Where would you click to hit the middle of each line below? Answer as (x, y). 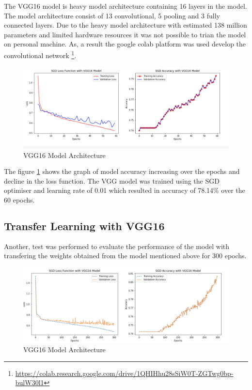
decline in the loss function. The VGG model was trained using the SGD (112, 180)
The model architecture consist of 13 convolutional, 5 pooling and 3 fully (112, 15)
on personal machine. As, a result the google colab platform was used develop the (125, 44)
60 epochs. (19, 200)
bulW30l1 (30, 382)
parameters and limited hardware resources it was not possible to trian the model (125, 34)
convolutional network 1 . (40, 54)
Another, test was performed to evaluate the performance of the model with (117, 246)
